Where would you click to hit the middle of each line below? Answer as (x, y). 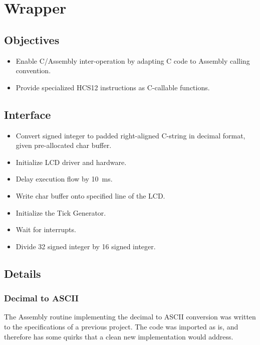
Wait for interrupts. (46, 229)
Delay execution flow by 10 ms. (64, 179)
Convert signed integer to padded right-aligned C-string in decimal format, (131, 135)
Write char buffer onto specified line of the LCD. (90, 195)
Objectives (32, 39)
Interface (28, 114)
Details (23, 273)
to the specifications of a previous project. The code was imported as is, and (121, 326)
